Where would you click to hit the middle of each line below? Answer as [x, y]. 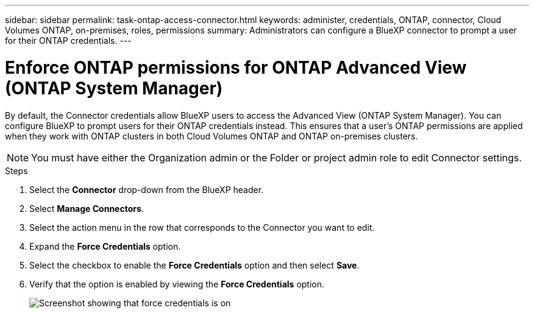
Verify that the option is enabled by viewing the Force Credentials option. [177, 284]
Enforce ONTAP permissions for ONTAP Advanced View [236, 67]
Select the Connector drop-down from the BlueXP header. [147, 189]
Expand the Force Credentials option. [105, 246]
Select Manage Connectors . [87, 208]
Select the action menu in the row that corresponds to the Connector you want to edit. [202, 227]
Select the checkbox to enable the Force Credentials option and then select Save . [194, 265]
